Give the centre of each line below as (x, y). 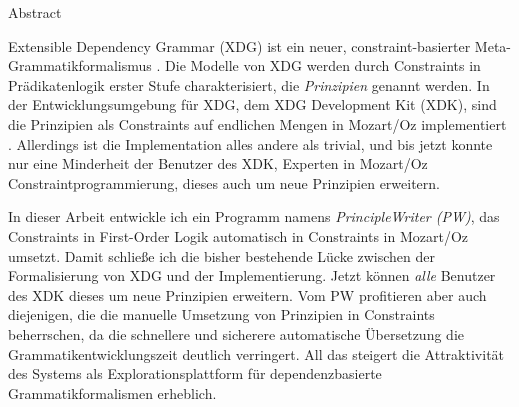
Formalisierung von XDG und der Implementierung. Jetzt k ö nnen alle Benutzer (252, 275)
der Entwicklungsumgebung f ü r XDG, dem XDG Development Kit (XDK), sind (252, 104)
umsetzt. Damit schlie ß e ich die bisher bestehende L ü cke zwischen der (222, 255)
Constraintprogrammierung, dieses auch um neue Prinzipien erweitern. (224, 182)
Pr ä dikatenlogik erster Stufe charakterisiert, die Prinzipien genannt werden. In (249, 84)
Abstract (35, 12)
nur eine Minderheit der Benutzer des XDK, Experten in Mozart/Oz (218, 163)
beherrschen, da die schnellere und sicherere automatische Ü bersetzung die (236, 333)
